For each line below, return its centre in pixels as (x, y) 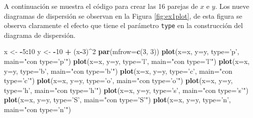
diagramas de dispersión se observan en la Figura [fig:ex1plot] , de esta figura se (123, 15)
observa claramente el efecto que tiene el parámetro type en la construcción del (124, 25)
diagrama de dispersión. (40, 35)
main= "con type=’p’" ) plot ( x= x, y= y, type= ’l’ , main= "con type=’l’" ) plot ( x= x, (127, 61)
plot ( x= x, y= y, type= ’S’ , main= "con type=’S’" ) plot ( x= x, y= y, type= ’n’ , (117, 100)
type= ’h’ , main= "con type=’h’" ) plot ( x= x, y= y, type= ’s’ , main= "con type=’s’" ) (126, 90)
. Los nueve (232, 6)
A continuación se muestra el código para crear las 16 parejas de (101, 6)
